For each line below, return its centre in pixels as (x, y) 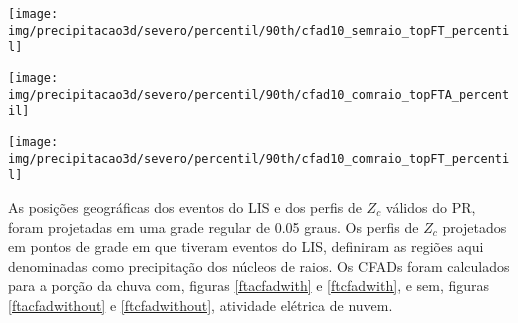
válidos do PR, (430, 206)
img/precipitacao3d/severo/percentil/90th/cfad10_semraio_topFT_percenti (259, 30)
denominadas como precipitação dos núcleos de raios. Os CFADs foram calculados (259, 265)
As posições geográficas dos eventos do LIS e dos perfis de (185, 206)
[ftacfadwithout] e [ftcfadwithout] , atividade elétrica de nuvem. (200, 304)
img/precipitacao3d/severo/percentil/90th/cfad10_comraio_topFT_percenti (259, 158)
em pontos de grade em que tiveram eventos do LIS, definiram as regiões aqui (246, 246)
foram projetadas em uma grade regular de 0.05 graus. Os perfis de (213, 226)
